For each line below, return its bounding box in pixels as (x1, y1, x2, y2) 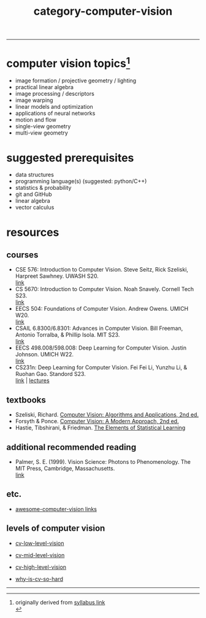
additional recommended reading (6, 442, 137, 452)
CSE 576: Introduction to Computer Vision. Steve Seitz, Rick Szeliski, (15, 266, 189, 273)
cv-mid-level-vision (15, 551, 65, 558)
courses (6, 249, 39, 260)
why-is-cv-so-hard (15, 575, 63, 582)
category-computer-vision (33, 4, 173, 18)
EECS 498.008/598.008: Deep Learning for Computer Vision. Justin (15, 344, 187, 351)
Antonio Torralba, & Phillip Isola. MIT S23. (15, 331, 120, 338)
